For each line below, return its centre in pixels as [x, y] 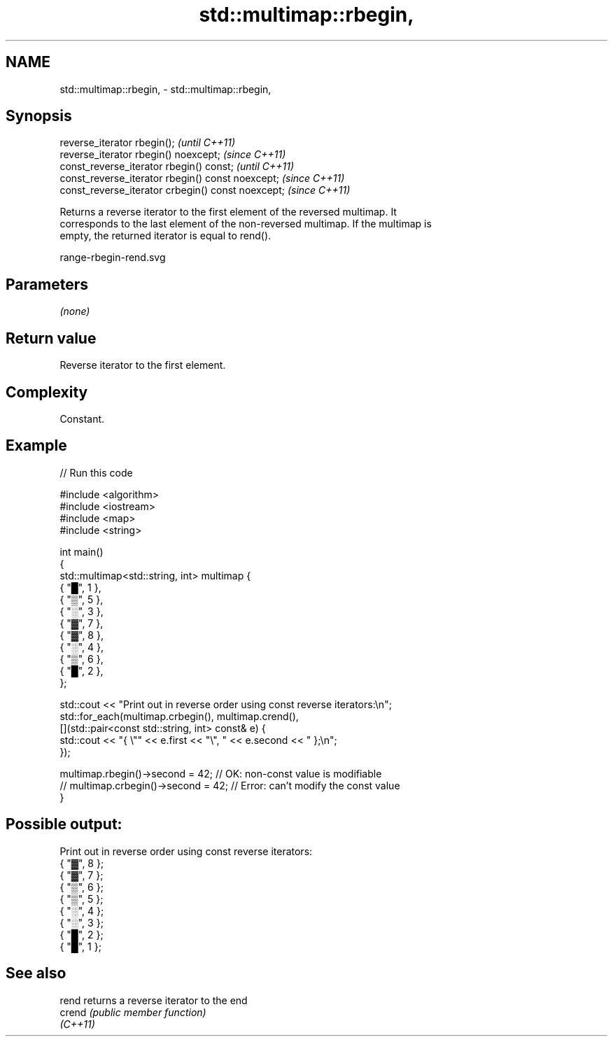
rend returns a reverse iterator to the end [154, 1000]
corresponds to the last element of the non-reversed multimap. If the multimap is [246, 224]
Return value [51, 338]
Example [36, 446]
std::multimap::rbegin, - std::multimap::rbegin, [165, 89]
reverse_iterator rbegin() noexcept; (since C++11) [173, 155]
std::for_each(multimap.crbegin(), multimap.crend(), [179, 716]
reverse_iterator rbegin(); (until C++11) [148, 143]
